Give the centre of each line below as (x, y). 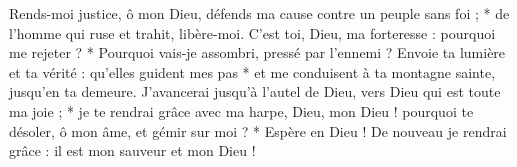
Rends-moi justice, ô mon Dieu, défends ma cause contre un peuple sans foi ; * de (259, 13)
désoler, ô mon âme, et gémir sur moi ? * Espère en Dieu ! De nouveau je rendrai (258, 130)
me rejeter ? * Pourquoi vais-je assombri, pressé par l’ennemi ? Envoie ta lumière (257, 52)
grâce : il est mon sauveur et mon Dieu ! (132, 150)
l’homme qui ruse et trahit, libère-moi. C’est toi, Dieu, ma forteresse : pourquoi (252, 32)
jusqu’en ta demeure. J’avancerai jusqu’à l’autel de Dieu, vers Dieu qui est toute (255, 91)
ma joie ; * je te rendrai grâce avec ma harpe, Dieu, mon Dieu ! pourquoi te (241, 110)
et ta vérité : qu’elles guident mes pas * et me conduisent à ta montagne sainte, (252, 71)
